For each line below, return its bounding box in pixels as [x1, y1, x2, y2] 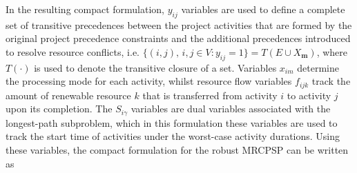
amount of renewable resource [6, 88, 131, 102]
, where [316, 44, 348, 59]
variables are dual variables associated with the [131, 101, 331, 116]
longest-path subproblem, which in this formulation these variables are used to [6, 115, 338, 130]
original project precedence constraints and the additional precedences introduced [6, 31, 351, 45]
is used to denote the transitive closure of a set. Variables [34, 60, 277, 74]
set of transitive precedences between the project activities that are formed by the [6, 17, 352, 32]
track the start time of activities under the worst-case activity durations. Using [6, 129, 340, 143]
